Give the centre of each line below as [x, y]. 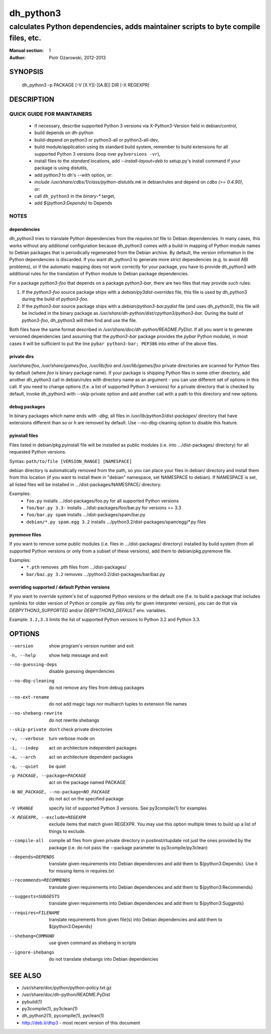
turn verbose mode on [72, 739]
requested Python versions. [38, 452]
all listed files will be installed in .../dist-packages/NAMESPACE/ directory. [85, 484]
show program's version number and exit [91, 646]
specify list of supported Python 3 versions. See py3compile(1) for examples [128, 808]
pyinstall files [24, 436]
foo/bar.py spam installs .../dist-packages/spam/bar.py [86, 515]
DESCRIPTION [32, 99]
